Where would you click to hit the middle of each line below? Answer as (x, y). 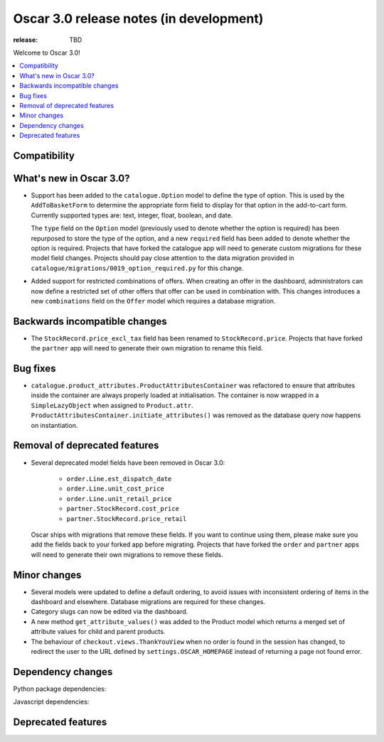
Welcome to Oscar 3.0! (47, 53)
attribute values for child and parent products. (98, 632)
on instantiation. (54, 425)
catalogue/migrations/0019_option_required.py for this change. (137, 268)
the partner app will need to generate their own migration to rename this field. (147, 348)
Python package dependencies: (60, 689)
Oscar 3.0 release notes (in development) (138, 18)
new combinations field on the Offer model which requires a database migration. (153, 301)
